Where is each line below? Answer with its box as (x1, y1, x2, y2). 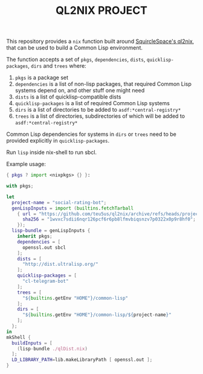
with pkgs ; (6, 183, 34, 189)
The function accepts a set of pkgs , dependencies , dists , (6, 56, 146, 63)
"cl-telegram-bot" (22, 279, 69, 285)
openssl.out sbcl (22, 244, 66, 251)
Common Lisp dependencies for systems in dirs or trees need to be (6, 131, 176, 138)
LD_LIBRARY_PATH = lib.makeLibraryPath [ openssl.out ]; (11, 357, 153, 363)
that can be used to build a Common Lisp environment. (6, 44, 143, 51)
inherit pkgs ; (17, 233, 53, 239)
